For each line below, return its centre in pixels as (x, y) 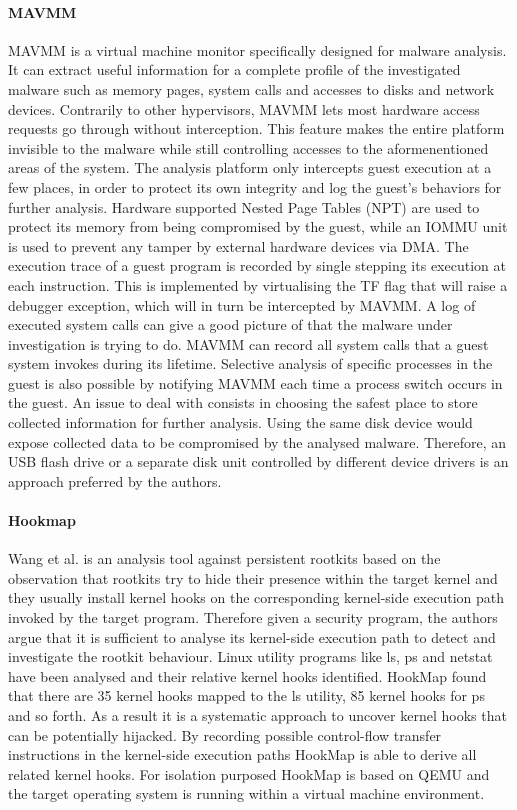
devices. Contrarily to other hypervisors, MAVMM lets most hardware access (244, 108)
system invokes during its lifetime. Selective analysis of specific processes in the (250, 363)
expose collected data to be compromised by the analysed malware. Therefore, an (257, 441)
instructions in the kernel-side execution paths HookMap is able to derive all (242, 754)
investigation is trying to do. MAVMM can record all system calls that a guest (248, 343)
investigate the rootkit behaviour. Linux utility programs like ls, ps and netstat (250, 656)
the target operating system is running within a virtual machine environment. (246, 793)
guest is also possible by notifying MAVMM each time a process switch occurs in (255, 382)
